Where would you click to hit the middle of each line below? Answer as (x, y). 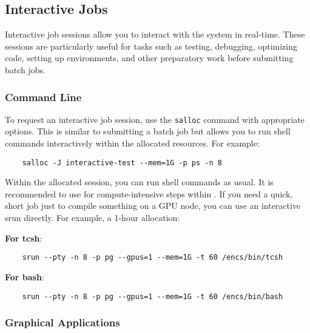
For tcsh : (24, 238)
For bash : (25, 276)
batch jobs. (25, 69)
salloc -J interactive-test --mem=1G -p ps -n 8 (122, 163)
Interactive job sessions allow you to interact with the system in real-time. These (155, 34)
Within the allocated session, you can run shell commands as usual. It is (139, 182)
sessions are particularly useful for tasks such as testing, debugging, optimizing (151, 46)
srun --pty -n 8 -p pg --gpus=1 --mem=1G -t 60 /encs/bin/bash (153, 296)
